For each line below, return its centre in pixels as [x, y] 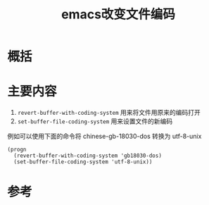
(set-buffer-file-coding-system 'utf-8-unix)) [83, 162]
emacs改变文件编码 [118, 14]
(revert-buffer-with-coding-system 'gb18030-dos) [88, 156]
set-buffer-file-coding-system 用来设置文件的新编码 [95, 121]
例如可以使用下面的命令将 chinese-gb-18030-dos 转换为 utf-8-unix [104, 136]
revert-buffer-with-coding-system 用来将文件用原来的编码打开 [109, 113]
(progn [17, 150]
